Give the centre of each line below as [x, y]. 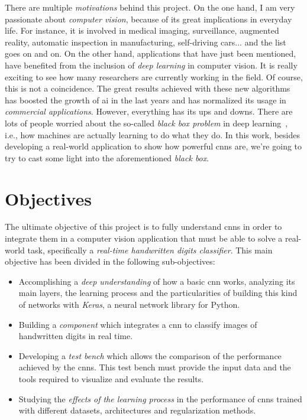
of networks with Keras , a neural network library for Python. [129, 304]
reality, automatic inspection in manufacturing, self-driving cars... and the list [146, 42]
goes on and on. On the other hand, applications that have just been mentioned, [151, 53]
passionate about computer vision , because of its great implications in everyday [148, 19]
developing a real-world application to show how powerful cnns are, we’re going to [153, 146]
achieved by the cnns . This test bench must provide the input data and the [155, 367]
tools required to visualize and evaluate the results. [111, 378]
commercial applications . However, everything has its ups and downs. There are [149, 111]
